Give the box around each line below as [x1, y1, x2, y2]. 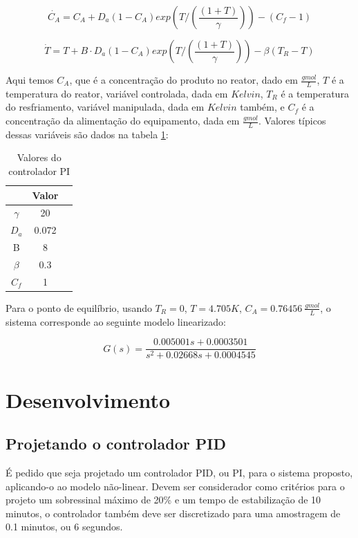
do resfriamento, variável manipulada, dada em [6, 100, 205, 114]
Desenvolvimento [6, 385, 171, 414]
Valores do [17, 150, 62, 165]
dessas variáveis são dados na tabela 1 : [6, 127, 169, 141]
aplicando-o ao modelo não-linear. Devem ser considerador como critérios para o [6, 479, 345, 493]
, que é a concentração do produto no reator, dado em [69, 73, 298, 86]
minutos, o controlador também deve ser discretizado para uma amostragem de [6, 505, 341, 520]
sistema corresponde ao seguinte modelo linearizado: [6, 314, 226, 328]
